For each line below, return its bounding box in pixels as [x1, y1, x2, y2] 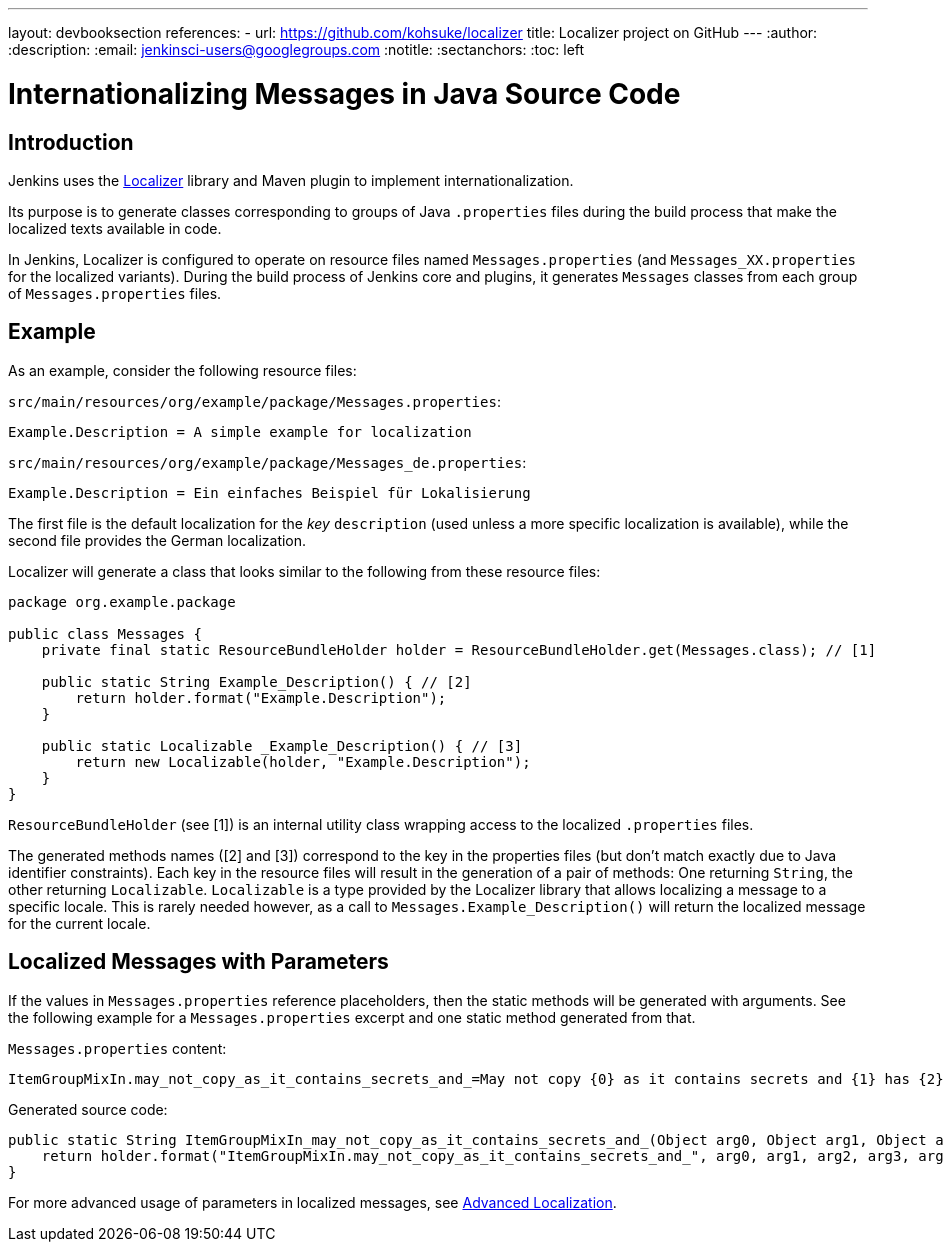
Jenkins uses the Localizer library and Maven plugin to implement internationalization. [8, 171, 574, 189]
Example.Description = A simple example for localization [8, 423, 472, 440]
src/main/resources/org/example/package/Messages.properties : [8, 392, 501, 410]
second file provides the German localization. [8, 531, 307, 549]
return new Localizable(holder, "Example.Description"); [75, 753, 531, 770]
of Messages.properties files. [8, 284, 222, 302]
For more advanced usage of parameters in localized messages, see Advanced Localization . [8, 1193, 617, 1211]
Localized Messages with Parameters [8, 949, 389, 975]
